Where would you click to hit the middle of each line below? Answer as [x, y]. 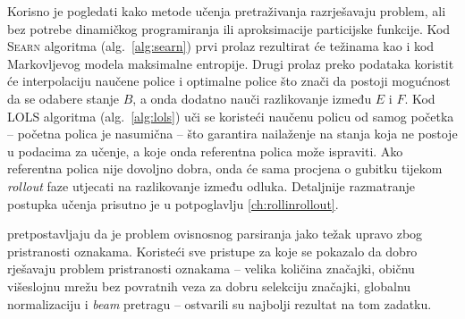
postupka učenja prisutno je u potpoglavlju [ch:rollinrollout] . [173, 203]
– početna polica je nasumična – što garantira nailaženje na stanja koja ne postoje [232, 134]
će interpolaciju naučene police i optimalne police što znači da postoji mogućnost [229, 81]
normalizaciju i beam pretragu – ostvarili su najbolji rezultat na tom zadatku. [220, 303]
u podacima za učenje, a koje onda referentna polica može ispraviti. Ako [205, 151]
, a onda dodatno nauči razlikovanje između [252, 98]
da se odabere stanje [63, 98]
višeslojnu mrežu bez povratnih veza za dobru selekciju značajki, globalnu [209, 285]
